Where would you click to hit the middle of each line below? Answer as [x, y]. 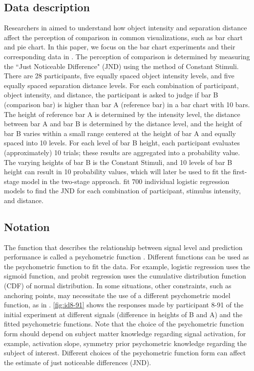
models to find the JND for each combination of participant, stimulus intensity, [122, 191]
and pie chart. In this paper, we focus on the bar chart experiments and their [120, 47]
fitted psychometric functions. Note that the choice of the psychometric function [124, 324]
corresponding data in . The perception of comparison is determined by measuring [127, 56]
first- [240, 172]
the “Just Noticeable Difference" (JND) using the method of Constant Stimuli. [121, 66]
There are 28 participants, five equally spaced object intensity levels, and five [119, 76]
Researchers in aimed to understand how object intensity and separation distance [126, 28]
